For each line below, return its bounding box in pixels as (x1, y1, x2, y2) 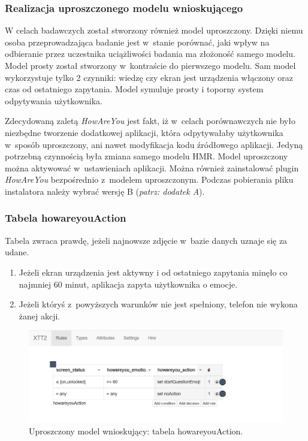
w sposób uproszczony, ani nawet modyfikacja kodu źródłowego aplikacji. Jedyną (5, 138, 303, 150)
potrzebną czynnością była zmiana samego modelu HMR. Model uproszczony (5, 150, 288, 162)
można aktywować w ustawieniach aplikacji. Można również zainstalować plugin (5, 161, 299, 174)
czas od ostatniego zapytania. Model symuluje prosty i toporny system (5, 83, 264, 95)
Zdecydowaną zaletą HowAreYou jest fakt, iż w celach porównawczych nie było (5, 114, 295, 127)
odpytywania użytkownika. (5, 94, 102, 107)
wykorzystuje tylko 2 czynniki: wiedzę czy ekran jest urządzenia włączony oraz (5, 71, 293, 83)
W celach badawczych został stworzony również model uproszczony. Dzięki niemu (5, 24, 303, 37)
